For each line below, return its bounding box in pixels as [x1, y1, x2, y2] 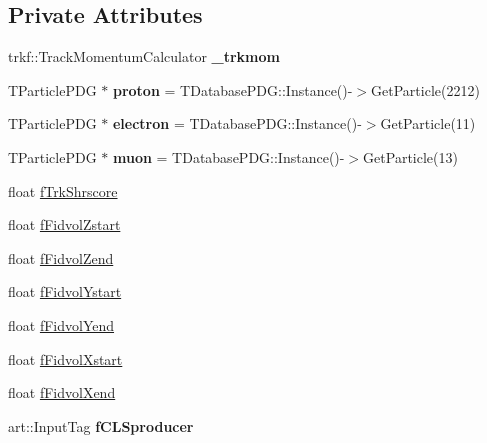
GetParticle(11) [380, 113, 476, 134]
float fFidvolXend [8, 382, 116, 403]
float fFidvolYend [8, 314, 115, 335]
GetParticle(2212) [371, 79, 480, 100]
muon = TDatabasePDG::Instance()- [112, 146, 345, 167]
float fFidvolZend [8, 247, 114, 268]
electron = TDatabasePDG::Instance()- [112, 113, 362, 134]
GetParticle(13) [363, 146, 458, 167]
